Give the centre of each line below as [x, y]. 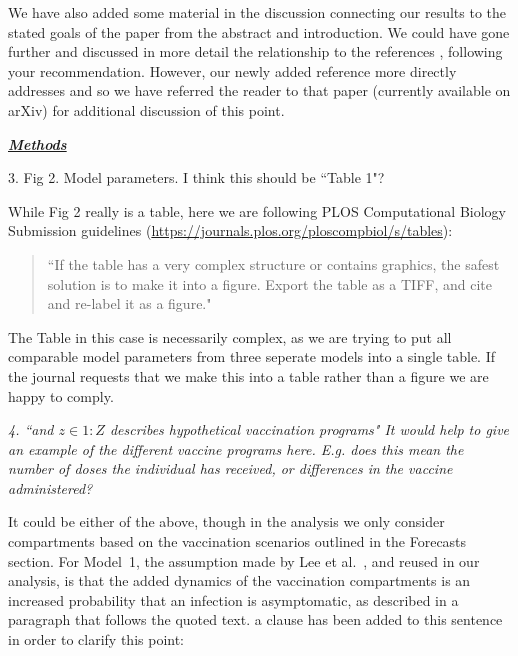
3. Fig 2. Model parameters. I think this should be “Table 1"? [196, 177]
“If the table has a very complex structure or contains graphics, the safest [273, 263]
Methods [37, 143]
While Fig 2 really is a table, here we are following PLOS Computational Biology [257, 210]
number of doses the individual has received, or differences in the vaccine [230, 468]
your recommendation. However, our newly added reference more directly [232, 70]
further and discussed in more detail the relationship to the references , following [255, 51]
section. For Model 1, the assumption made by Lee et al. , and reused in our [244, 560]
